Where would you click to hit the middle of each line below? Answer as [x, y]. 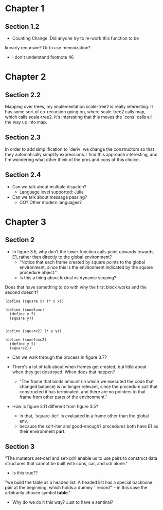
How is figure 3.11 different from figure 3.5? [55, 406]
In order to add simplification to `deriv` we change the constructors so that [80, 149]
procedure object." [38, 272]
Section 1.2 [22, 27]
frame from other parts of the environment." [63, 397]
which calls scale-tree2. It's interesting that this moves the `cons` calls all [78, 117]
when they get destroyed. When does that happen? [63, 372]
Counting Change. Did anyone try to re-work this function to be [75, 38]
